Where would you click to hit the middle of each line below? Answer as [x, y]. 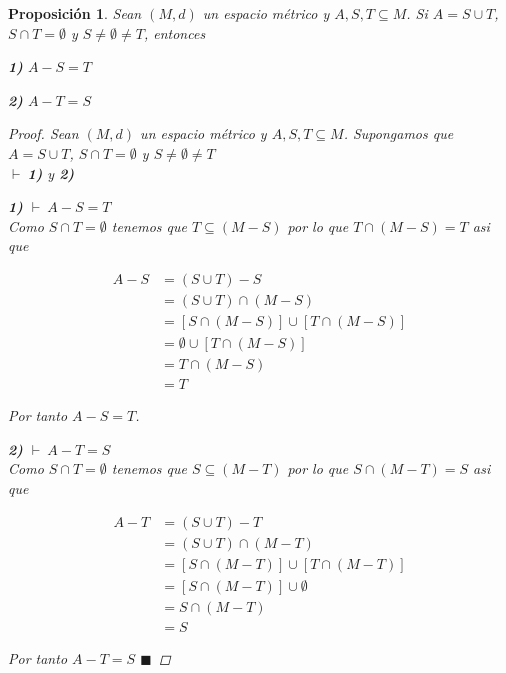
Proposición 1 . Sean [75, 13]
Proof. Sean [43, 133]
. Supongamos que [398, 133]
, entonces [174, 32]
